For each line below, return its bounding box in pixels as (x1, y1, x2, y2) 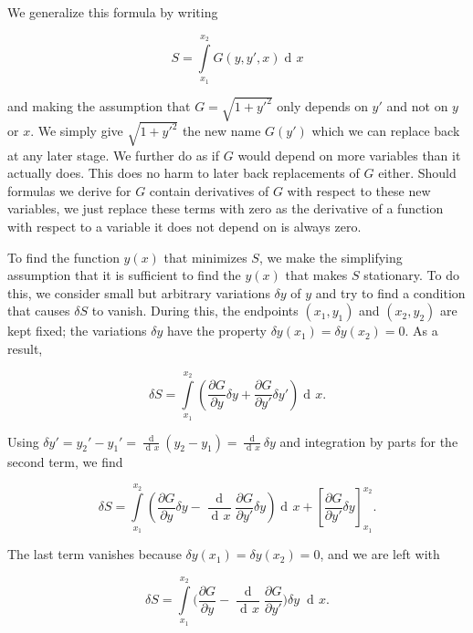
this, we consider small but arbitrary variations (7, 283, 270, 302)
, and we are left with (320, 545, 440, 564)
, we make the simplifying (258, 247, 403, 266)
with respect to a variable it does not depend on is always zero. (7, 217, 362, 236)
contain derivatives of (149, 181, 269, 200)
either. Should (378, 163, 457, 182)
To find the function (7, 247, 120, 266)
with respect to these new (287, 181, 431, 200)
